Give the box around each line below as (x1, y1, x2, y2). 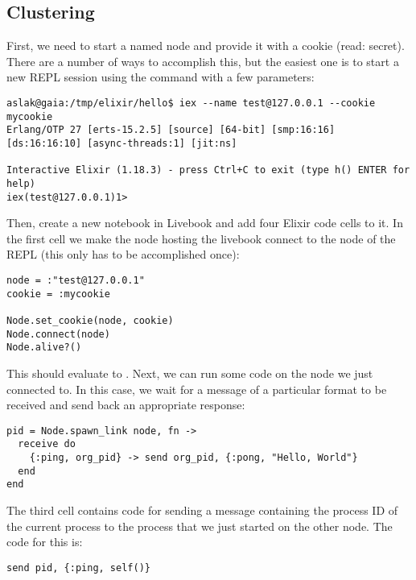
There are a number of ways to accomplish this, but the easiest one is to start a (6, 52, 399, 69)
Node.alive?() (6, 342, 82, 354)
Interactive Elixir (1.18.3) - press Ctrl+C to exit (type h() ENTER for (6, 164, 410, 176)
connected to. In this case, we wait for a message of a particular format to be (6, 380, 387, 397)
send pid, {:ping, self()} (6, 561, 150, 574)
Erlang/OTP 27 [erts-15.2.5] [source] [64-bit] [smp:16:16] (6, 124, 336, 136)
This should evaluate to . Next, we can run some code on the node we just (6, 364, 373, 381)
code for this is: (6, 533, 83, 550)
